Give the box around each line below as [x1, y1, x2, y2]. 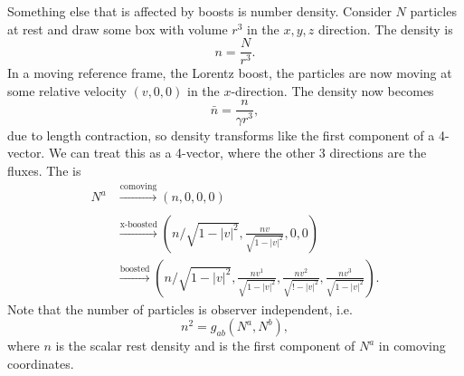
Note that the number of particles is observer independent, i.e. [7, 299, 353, 318]
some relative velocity [7, 81, 127, 100]
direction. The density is [317, 19, 453, 38]
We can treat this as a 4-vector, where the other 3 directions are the [48, 143, 427, 162]
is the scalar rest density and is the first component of [55, 336, 355, 355]
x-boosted [119, 219, 157, 229]
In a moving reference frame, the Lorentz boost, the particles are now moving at [7, 63, 452, 82]
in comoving [378, 336, 446, 355]
